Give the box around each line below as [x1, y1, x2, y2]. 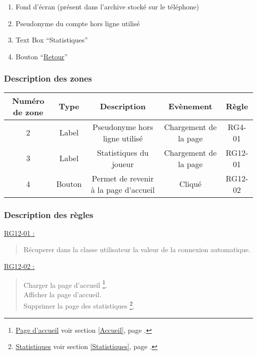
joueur [112, 158, 134, 170]
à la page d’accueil [91, 183, 155, 195]
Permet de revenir [91, 172, 154, 184]
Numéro [12, 94, 44, 106]
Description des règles [4, 208, 93, 221]
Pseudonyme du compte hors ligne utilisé [15, 18, 140, 28]
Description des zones [4, 72, 92, 85]
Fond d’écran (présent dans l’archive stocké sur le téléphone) [15, 1, 199, 11]
